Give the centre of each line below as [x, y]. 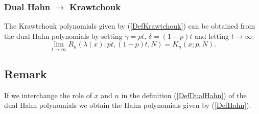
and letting [212, 36]
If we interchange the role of [48, 95]
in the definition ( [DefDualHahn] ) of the [184, 95]
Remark [26, 74]
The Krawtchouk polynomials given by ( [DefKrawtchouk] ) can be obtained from [130, 26]
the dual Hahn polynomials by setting [63, 36]
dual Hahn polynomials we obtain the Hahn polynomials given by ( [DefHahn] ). [128, 105]
